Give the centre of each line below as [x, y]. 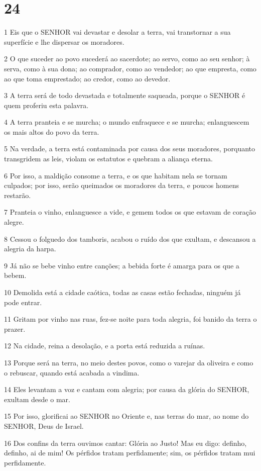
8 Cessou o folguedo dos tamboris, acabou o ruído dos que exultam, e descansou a [130, 239]
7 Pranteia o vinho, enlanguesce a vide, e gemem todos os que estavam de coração [130, 212]
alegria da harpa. [30, 249]
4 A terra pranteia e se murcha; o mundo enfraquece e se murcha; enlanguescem [127, 122]
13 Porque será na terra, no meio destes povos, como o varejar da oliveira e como [129, 362]
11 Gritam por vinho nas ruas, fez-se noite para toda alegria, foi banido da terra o [130, 319]
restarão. [18, 195]
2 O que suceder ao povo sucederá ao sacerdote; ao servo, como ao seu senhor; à [127, 59]
